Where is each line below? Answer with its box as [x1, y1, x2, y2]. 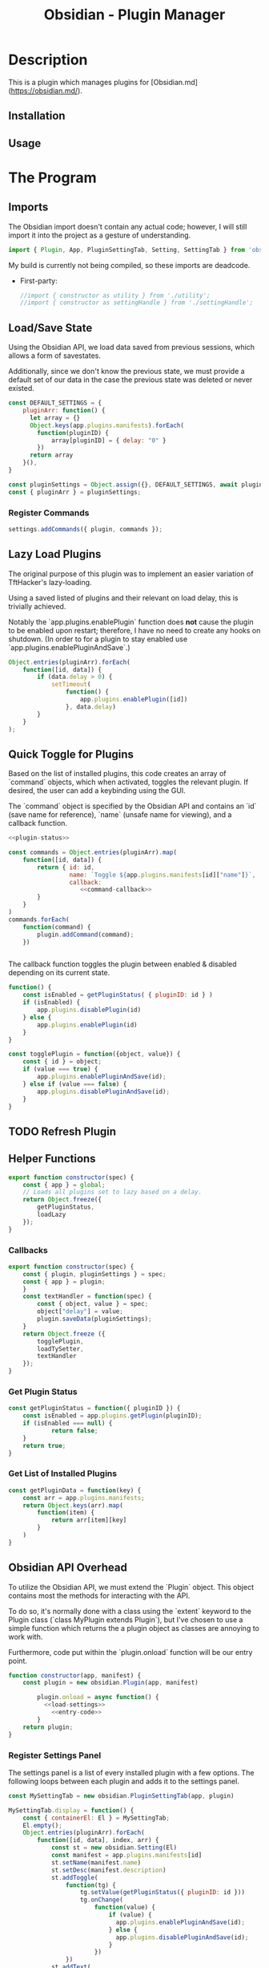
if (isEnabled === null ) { [22, 1419, 113, 1428]
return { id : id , [37, 863, 94, 872]
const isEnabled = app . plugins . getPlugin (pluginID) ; [22, 1412, 203, 1420]
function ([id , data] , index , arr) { [37, 1836, 159, 1844]
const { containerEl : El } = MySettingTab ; [22, 1814, 171, 1822]
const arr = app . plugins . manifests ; [22, 1494, 146, 1502]
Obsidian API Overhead [8, 1561, 128, 1575]
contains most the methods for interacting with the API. [8, 1591, 191, 1600]
